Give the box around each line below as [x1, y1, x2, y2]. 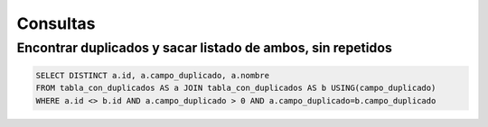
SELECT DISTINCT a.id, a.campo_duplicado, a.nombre [35, 70, 270, 80]
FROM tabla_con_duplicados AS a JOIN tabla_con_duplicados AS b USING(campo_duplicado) [35, 83, 436, 94]
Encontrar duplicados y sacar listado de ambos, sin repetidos [16, 40, 392, 56]
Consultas [16, 14, 96, 33]
